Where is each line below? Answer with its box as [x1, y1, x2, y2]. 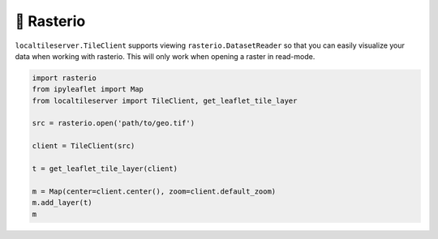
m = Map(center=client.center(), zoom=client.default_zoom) [32, 186, 277, 196]
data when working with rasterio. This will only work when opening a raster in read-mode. [15, 51, 316, 61]
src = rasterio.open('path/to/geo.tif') [32, 118, 195, 128]
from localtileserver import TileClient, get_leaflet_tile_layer [32, 96, 298, 105]
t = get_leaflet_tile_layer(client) [32, 164, 178, 173]
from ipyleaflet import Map [32, 85, 144, 94]
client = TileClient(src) [32, 142, 135, 151]
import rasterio [32, 73, 97, 83]
